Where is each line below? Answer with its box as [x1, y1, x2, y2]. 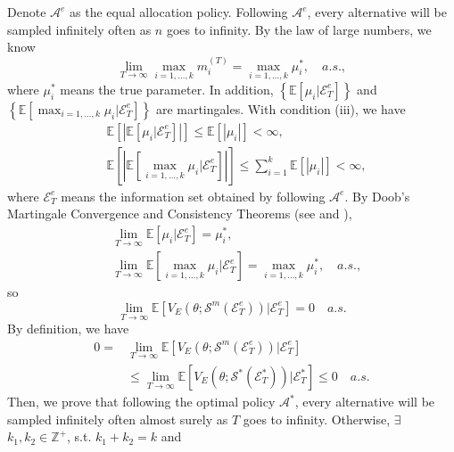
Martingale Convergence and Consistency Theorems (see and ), [7, 204, 352, 223]
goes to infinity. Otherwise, [243, 409, 391, 428]
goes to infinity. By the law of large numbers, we [166, 20, 432, 38]
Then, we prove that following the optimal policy [7, 392, 276, 411]
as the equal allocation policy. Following [70, 3, 288, 21]
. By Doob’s [344, 186, 410, 205]
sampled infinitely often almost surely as [7, 409, 228, 428]
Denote [7, 3, 46, 21]
